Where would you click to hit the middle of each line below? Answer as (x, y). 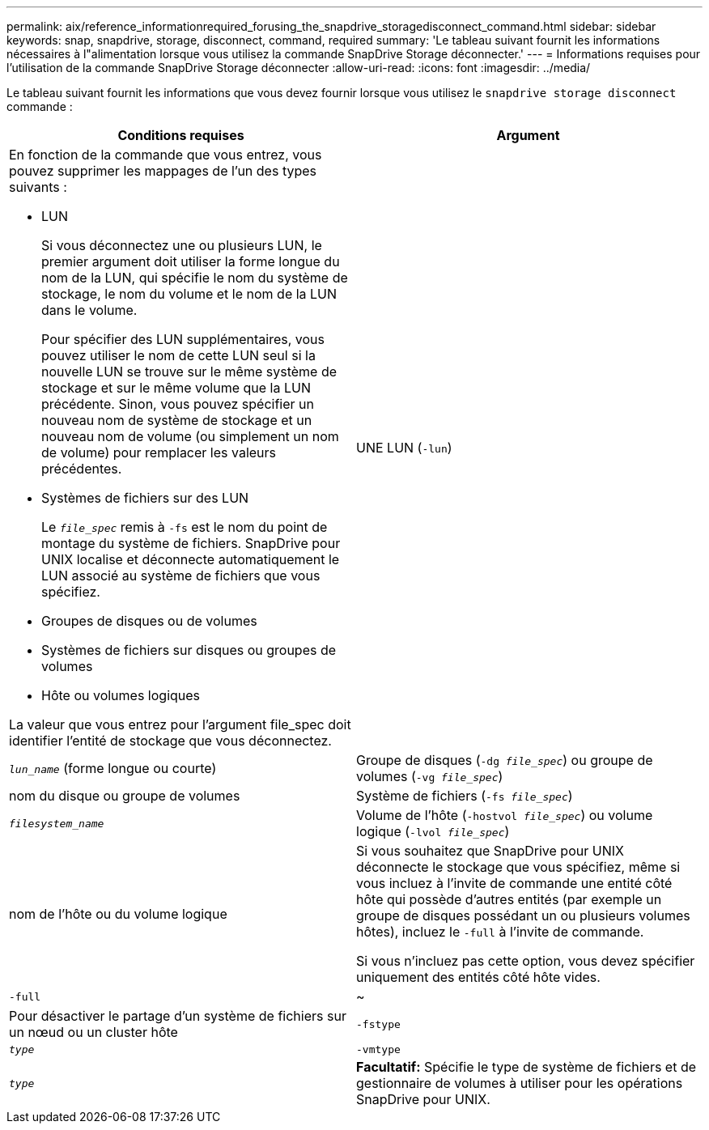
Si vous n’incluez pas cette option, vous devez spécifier (526, 961)
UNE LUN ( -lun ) (404, 448)
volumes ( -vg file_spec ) (430, 776)
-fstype (378, 1024)
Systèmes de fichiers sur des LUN (145, 498)
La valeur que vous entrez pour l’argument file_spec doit (180, 724)
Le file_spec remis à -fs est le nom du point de (185, 527)
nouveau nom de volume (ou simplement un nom (190, 436)
